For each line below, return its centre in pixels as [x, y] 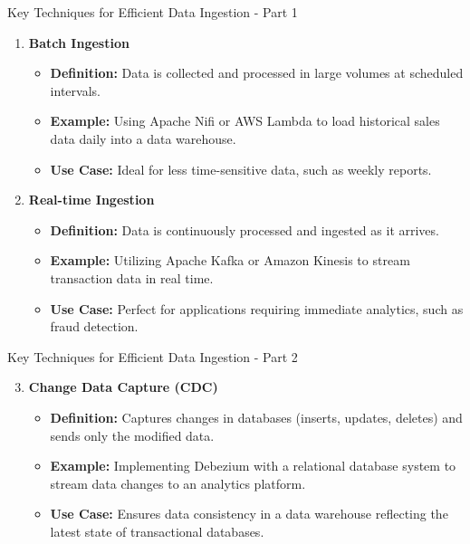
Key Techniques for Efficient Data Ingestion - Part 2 [153, 356]
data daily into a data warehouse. [143, 138]
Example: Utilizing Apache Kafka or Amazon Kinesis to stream [230, 260]
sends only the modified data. [132, 435]
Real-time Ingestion [91, 200]
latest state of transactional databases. [157, 531]
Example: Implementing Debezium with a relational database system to [253, 466]
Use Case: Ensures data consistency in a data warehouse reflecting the [249, 514]
